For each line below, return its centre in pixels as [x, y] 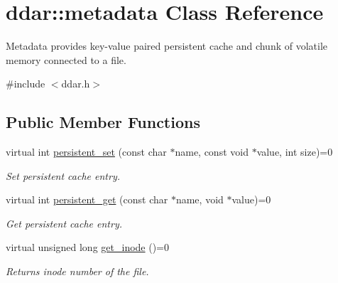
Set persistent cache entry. [63, 175]
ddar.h [76, 84]
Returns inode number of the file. [77, 271]
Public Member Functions [103, 122]
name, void [200, 199]
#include [26, 84]
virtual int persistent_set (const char [86, 152]
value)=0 [251, 199]
